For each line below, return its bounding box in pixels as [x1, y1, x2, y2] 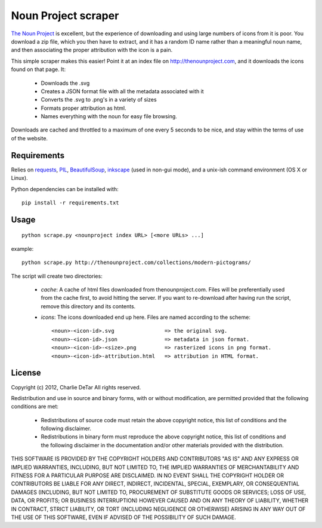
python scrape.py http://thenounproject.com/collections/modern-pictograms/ [21, 259, 252, 266]
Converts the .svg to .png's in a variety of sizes [41, 96, 157, 103]
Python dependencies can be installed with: [11, 185, 119, 192]
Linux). [11, 174, 28, 182]
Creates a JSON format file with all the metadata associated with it [41, 87, 204, 95]
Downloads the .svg [41, 79, 90, 87]
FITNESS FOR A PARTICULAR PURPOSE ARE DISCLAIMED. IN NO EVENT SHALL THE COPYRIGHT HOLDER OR [11, 472, 284, 479]
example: [11, 245, 34, 252]
